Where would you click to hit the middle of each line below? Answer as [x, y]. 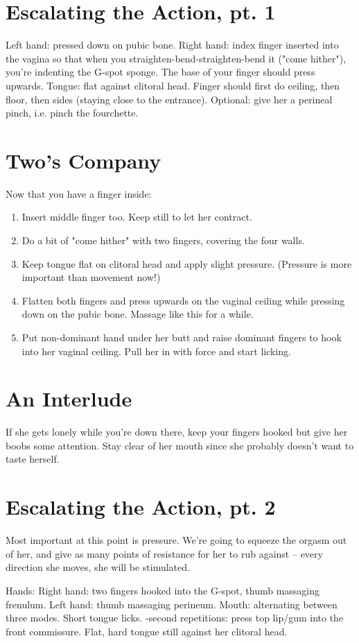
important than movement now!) [91, 277]
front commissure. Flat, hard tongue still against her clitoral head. [147, 631]
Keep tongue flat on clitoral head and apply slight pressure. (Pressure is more [187, 263]
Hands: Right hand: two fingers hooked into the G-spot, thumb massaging [163, 590]
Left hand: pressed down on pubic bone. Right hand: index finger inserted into [172, 45]
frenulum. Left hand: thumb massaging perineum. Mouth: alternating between [172, 604]
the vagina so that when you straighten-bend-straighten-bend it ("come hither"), [176, 58]
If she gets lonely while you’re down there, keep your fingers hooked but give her [177, 432]
